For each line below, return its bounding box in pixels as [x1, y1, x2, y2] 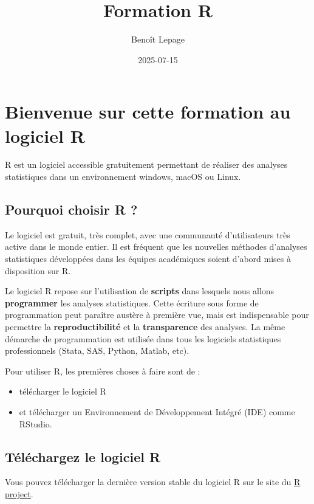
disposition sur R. [5, 264, 71, 277]
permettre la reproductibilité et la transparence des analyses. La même [5, 320, 285, 333]
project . [5, 487, 33, 500]
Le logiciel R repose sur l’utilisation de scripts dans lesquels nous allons [5, 285, 275, 297]
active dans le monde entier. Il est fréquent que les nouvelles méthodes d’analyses [5, 240, 307, 253]
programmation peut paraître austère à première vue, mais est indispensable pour [5, 308, 309, 321]
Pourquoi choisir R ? [5, 200, 138, 219]
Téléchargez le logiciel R [5, 447, 161, 466]
